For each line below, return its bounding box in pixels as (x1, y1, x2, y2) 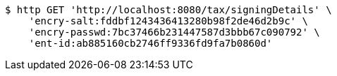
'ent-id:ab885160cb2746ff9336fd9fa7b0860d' (28, 38, 273, 49)
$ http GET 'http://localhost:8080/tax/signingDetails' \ (5, 4, 332, 15)
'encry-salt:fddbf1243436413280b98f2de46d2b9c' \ (28, 15, 308, 26)
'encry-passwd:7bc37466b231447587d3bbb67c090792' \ (28, 26, 320, 38)
